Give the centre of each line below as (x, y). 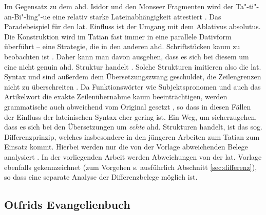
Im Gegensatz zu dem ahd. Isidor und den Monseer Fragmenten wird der (119, 6)
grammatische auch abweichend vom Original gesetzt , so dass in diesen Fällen (128, 106)
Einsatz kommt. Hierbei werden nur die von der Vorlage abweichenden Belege (126, 147)
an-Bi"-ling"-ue (27, 16)
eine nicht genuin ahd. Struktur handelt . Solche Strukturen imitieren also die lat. (133, 66)
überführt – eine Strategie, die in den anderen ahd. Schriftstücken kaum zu (122, 46)
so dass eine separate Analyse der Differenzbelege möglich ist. (101, 177)
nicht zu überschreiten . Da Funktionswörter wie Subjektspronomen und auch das (132, 86)
